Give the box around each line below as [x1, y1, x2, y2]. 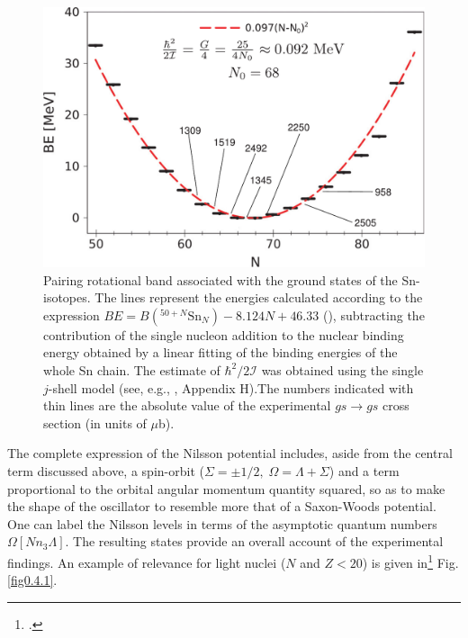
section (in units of [43, 413, 147, 432]
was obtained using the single [261, 360, 424, 379]
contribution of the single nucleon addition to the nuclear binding [43, 325, 404, 344]
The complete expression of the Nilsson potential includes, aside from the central [7, 444, 453, 463]
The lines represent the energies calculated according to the [94, 288, 423, 307]
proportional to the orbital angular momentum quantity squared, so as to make [7, 479, 445, 498]
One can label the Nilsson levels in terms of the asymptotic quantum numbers [7, 514, 437, 533]
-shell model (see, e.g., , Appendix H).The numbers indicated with [48, 378, 414, 397]
